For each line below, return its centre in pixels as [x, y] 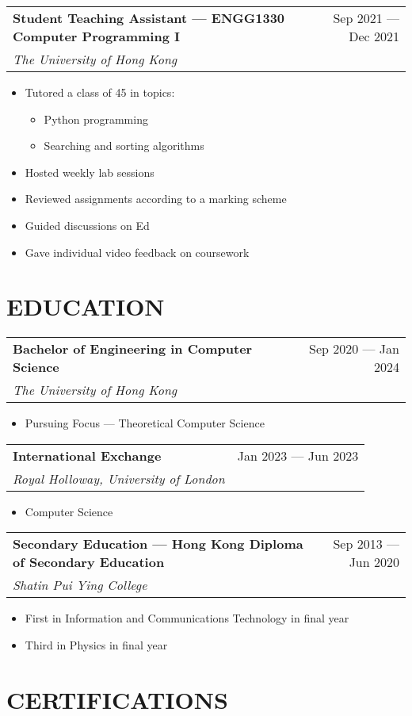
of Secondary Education [89, 562]
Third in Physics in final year [96, 645]
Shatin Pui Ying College [80, 585]
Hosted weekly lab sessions [90, 172]
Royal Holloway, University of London [119, 478]
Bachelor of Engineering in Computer [133, 349]
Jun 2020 [374, 562]
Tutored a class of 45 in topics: [100, 92]
